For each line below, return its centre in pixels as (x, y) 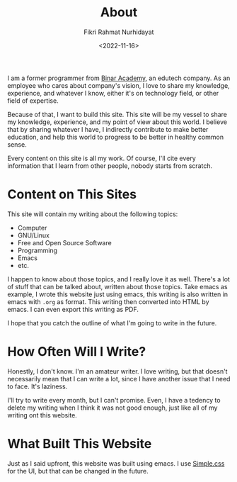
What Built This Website (80, 444)
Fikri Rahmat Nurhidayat (119, 32)
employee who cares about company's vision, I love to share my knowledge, (118, 85)
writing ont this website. (42, 415)
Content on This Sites (72, 195)
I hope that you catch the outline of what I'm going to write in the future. (112, 323)
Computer (32, 228)
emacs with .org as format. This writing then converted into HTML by (109, 301)
